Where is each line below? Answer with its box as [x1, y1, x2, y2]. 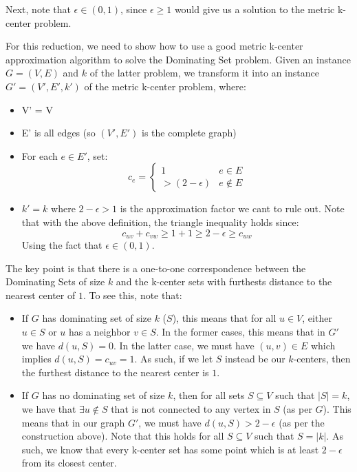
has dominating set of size [42, 311, 151, 325]
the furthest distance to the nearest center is [21, 365, 209, 379]
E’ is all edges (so [21, 125, 96, 140]
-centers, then [293, 351, 351, 366]
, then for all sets [173, 388, 245, 402]
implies [21, 351, 52, 366]
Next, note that [6, 2, 71, 16]
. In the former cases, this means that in [155, 324, 325, 338]
